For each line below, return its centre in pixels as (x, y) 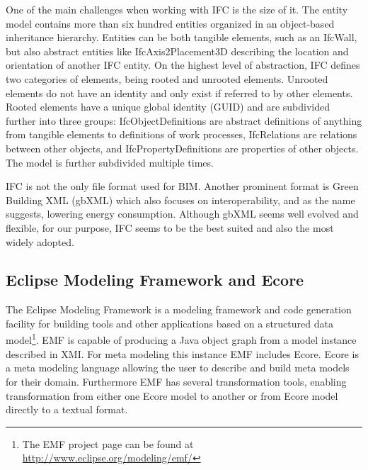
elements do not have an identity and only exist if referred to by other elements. (179, 93)
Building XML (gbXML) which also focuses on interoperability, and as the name (180, 200)
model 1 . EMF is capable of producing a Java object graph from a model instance (181, 339)
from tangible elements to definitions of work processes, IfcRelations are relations (182, 134)
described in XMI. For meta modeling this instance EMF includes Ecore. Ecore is (182, 353)
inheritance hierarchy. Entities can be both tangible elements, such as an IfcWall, (182, 37)
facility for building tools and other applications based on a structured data (169, 323)
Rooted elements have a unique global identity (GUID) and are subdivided (168, 107)
